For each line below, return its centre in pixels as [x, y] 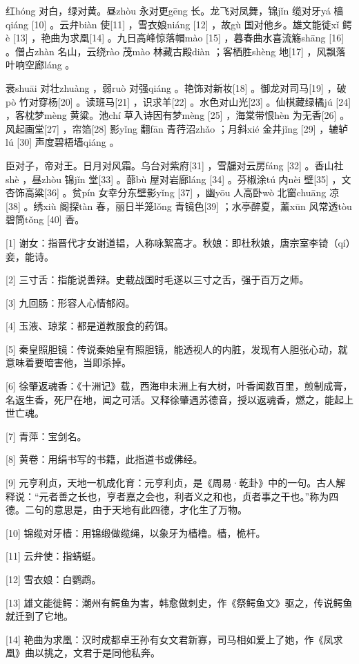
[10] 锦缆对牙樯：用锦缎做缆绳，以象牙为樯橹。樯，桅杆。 [136, 532]
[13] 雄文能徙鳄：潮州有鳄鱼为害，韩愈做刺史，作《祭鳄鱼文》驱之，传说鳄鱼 [179, 602]
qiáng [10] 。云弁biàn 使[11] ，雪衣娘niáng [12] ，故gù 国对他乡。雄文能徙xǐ [173, 24]
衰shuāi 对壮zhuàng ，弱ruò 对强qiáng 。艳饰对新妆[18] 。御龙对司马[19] [165, 87]
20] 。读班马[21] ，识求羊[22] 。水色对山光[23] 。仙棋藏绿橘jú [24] [206, 101]
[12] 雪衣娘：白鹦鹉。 [54, 579]
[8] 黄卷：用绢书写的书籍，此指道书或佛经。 [104, 459]
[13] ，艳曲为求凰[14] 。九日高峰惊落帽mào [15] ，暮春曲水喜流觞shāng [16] [178, 38]
